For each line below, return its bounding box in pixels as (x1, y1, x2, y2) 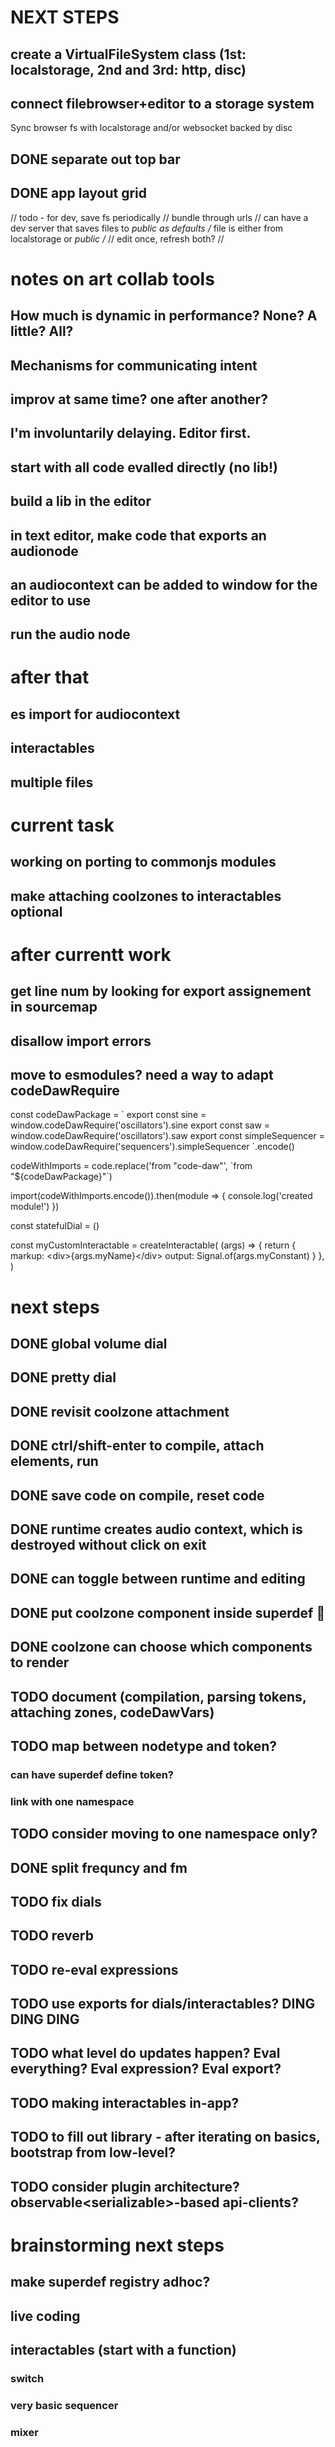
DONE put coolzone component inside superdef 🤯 (10, 1604, 326, 1621)
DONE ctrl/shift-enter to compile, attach (10, 1437, 265, 1455)
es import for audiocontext (10, 706, 181, 723)
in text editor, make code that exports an (10, 527, 267, 544)
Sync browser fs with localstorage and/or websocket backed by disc (10, 122, 293, 134)
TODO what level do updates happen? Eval (10, 2045, 281, 2062)
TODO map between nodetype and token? (10, 1737, 278, 1755)
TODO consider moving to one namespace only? (10, 1826, 318, 1843)
